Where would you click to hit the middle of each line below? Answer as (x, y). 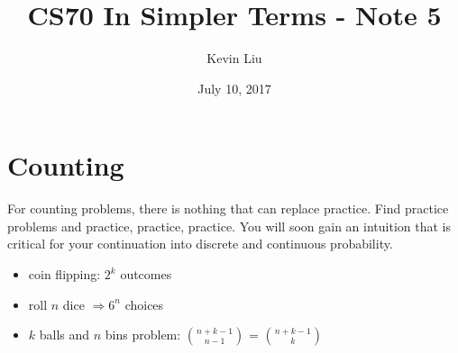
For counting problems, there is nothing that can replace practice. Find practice (228, 208)
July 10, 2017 (234, 88)
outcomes (146, 274)
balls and (64, 335)
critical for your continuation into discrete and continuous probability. (200, 244)
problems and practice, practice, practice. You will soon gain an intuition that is (229, 226)
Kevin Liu (234, 58)
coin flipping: (64, 274)
